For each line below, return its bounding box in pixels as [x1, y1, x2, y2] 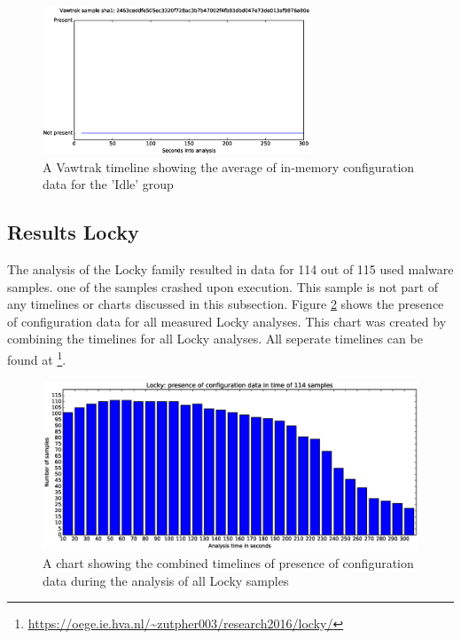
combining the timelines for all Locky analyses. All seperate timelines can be [7, 329, 423, 348]
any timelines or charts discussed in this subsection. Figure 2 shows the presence [7, 295, 444, 313]
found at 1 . [7, 347, 66, 368]
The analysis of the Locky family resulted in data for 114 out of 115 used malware [7, 259, 454, 278]
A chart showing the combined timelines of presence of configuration [43, 554, 414, 572]
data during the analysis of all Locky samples [43, 571, 289, 589]
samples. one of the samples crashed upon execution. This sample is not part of [7, 277, 438, 296]
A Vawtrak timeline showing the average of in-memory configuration [43, 157, 415, 176]
